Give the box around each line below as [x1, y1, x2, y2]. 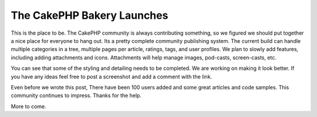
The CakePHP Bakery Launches [11, 9, 168, 22]
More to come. [11, 103, 46, 110]
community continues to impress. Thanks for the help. [11, 92, 142, 99]
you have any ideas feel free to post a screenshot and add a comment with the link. [11, 73, 213, 80]
